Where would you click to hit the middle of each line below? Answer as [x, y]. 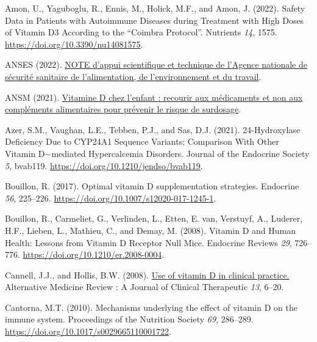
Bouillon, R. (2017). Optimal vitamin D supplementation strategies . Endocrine [152, 186]
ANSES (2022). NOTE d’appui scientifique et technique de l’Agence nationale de [156, 64]
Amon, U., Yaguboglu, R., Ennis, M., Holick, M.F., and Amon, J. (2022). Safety [155, 8]
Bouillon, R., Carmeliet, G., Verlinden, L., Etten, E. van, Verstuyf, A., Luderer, [154, 218]
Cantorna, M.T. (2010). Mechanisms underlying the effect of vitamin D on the [151, 307]
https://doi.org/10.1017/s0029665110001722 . [88, 331]
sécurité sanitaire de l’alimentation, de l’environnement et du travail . [133, 76]
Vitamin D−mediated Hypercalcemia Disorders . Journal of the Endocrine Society [157, 153]
